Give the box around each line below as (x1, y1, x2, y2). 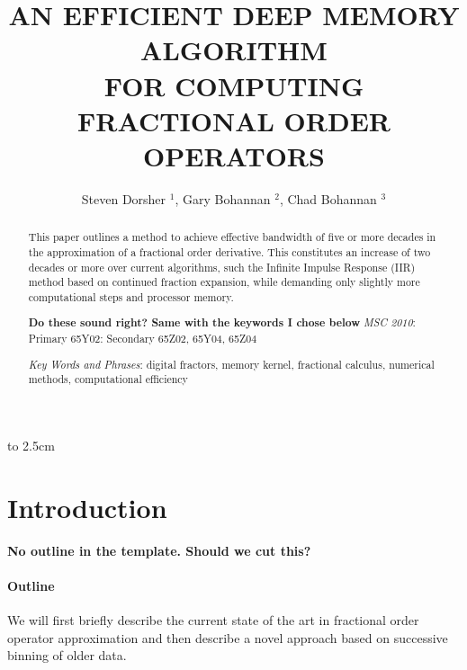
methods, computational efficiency (28, 371, 188, 387)
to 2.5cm (7, 435, 55, 454)
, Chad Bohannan (279, 189, 377, 208)
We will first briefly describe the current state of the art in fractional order (7, 611, 419, 630)
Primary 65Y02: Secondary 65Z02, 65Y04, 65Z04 (28, 331, 257, 346)
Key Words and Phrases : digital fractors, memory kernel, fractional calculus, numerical (28, 356, 435, 371)
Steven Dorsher (81, 189, 166, 208)
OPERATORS (143, 137, 325, 174)
